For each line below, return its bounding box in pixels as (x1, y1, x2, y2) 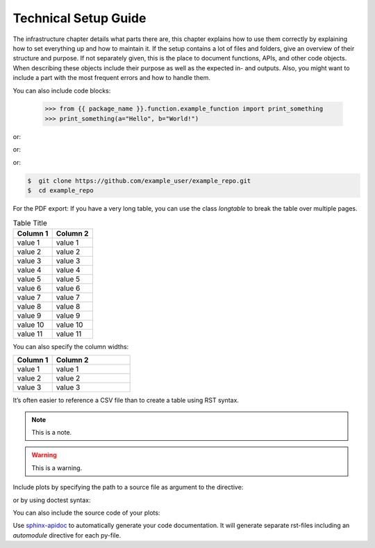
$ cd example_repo (27, 186, 94, 195)
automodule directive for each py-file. (12, 531, 122, 539)
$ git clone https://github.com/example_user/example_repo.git (27, 177, 251, 184)
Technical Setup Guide (12, 10, 147, 26)
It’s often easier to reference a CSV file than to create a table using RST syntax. (12, 396, 240, 405)
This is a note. (31, 428, 72, 436)
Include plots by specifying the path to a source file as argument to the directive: (12, 483, 244, 492)
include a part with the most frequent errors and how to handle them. (12, 74, 211, 82)
